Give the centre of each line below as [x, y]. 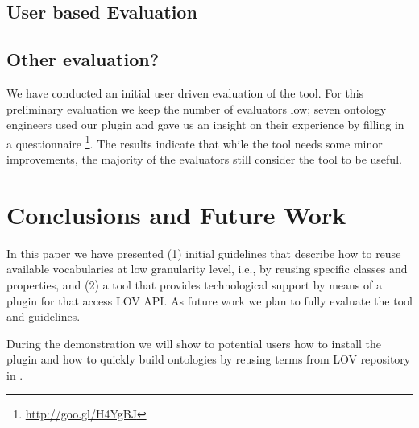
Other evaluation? [83, 59]
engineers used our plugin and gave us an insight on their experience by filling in [205, 125]
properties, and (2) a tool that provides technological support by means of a [194, 284]
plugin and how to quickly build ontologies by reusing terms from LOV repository [209, 359]
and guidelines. [44, 316]
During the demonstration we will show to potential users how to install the [194, 343]
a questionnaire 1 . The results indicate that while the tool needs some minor [195, 142]
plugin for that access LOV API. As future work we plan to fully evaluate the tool [209, 300]
